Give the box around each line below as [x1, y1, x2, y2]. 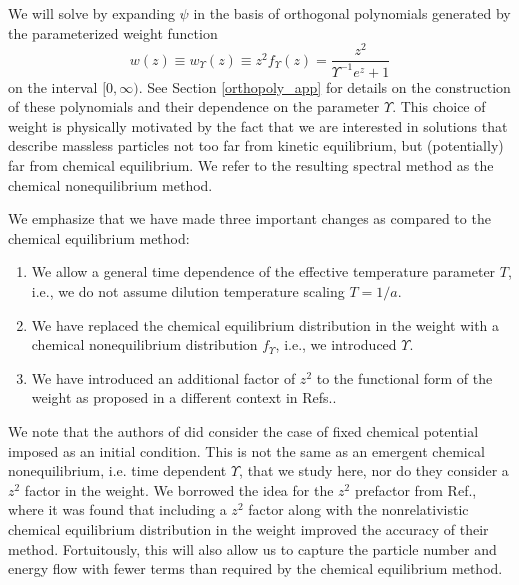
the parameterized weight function [8, 22, 218, 43]
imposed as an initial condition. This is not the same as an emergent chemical [8, 440, 485, 461]
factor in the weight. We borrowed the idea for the [24, 479, 334, 500]
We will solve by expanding [8, 3, 175, 23]
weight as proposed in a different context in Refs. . [31, 387, 337, 408]
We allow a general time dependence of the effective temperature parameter [31, 261, 496, 282]
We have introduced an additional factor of [31, 367, 296, 388]
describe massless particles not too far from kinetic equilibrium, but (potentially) [8, 135, 504, 156]
